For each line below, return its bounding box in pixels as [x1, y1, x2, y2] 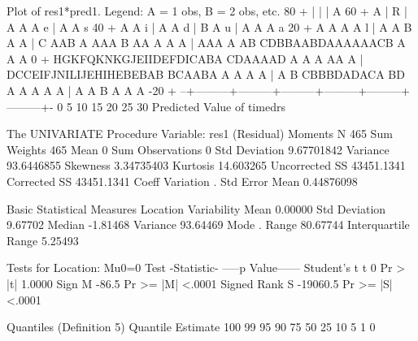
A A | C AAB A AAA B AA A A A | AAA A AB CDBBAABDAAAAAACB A [7, 34, 406, 51]
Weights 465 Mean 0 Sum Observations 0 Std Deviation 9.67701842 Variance [7, 140, 390, 158]
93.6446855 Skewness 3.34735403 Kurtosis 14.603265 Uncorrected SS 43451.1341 [7, 157, 406, 174]
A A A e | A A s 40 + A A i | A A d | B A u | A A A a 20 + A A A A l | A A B [7, 18, 412, 35]
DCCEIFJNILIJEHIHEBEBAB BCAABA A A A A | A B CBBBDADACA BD [7, 66, 405, 83]
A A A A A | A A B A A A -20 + [7, 81, 176, 98]
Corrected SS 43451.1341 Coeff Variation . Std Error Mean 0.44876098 [7, 172, 358, 189]
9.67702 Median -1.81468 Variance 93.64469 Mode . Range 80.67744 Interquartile [7, 216, 410, 233]
